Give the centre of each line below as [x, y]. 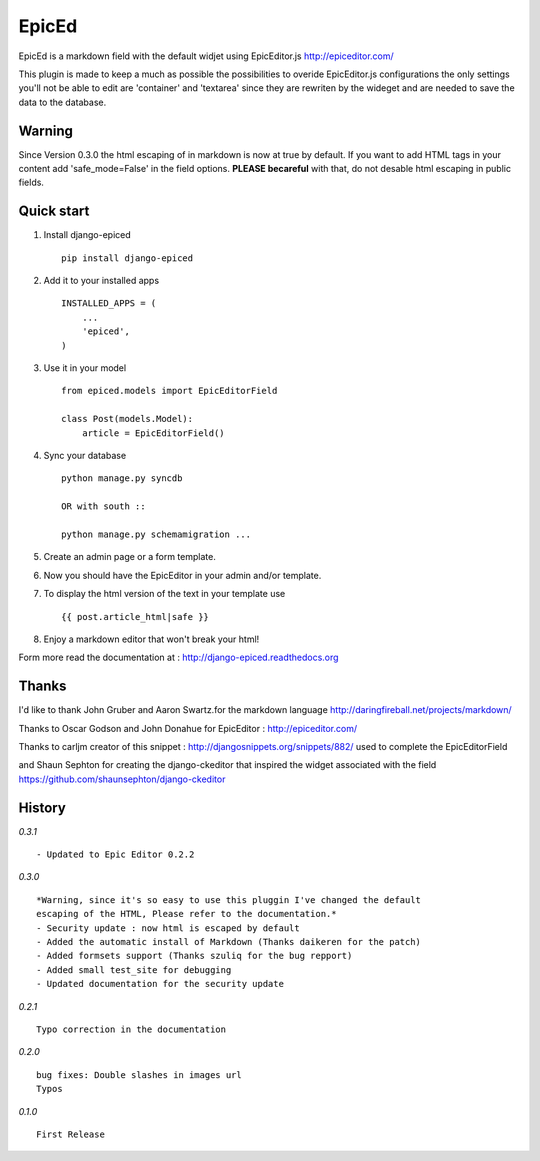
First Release [70, 1134]
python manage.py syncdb [122, 478]
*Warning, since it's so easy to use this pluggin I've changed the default [229, 899]
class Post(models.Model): [127, 419]
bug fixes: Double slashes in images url [139, 1074]
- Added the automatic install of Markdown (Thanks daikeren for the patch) [229, 942]
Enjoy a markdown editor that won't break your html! [151, 639]
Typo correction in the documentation [131, 1029]
